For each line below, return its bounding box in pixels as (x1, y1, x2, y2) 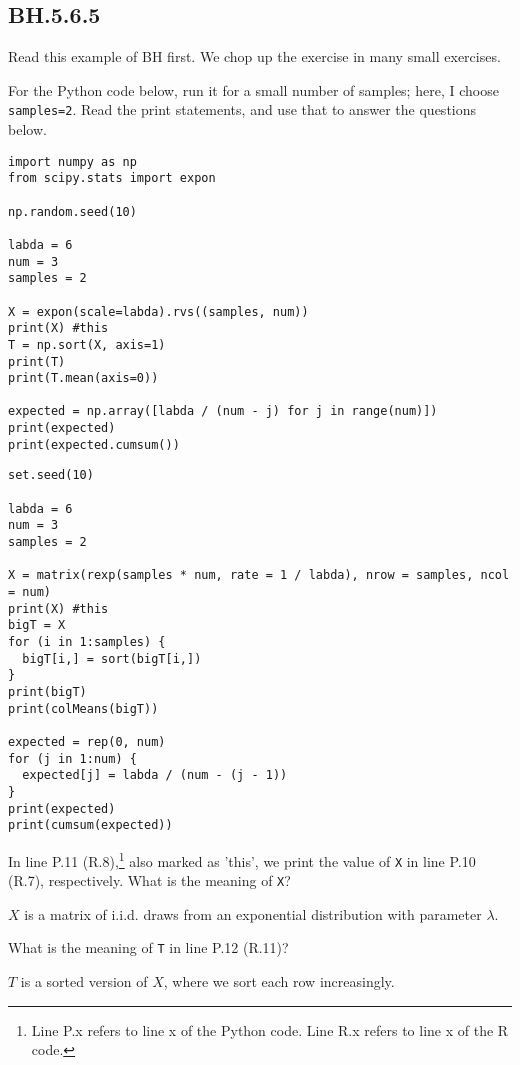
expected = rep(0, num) (8, 734, 166, 749)
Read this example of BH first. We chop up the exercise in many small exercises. (8, 46, 501, 67)
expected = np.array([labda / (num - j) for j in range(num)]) (8, 404, 438, 419)
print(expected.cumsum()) (8, 437, 180, 452)
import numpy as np (8, 154, 137, 169)
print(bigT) (8, 684, 87, 699)
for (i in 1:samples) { (8, 635, 166, 650)
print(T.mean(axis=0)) (8, 371, 159, 386)
